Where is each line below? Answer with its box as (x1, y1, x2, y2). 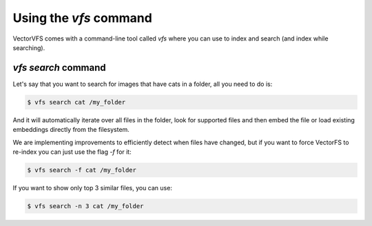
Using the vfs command (12, 10, 153, 25)
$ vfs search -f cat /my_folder (27, 166, 137, 174)
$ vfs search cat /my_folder (27, 98, 126, 106)
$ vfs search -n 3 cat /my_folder (27, 202, 144, 210)
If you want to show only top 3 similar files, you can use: (12, 183, 172, 192)
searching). (12, 43, 45, 52)
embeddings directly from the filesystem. (12, 126, 130, 134)
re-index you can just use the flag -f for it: (12, 148, 132, 156)
